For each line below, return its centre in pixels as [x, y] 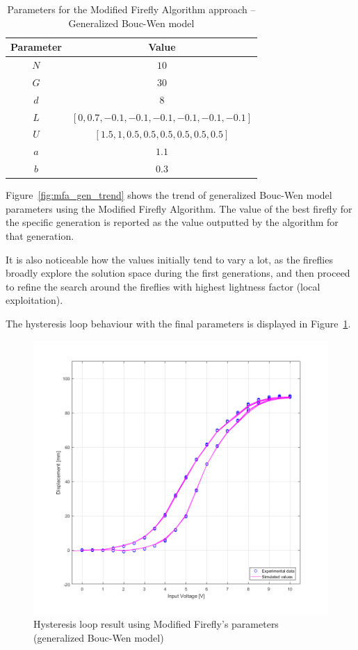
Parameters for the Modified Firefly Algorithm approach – [131, 9]
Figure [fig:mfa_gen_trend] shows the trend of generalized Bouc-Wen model [169, 195]
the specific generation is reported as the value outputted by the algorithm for [172, 222]
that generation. [40, 235]
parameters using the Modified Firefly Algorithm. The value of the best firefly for [179, 208]
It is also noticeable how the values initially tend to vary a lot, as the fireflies [169, 259]
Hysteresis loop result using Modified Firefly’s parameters [156, 624]
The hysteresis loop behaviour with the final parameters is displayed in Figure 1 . [178, 323]
